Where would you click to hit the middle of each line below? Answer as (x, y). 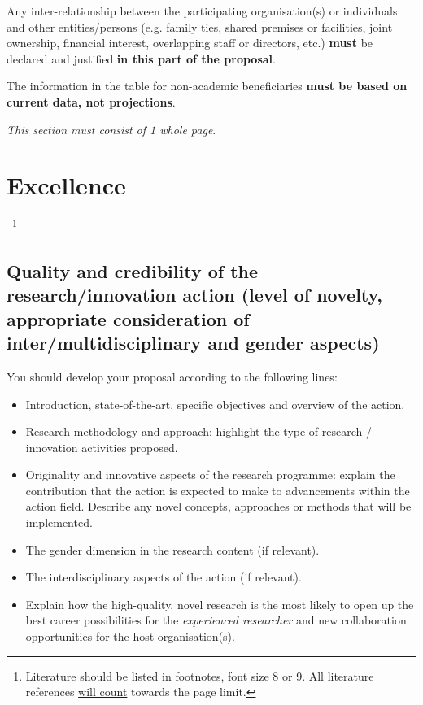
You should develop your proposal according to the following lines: (172, 376)
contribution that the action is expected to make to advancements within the (218, 490)
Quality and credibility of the (133, 270)
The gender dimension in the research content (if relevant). (172, 549)
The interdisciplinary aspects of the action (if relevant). (164, 577)
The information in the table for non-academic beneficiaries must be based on (207, 86)
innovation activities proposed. (102, 447)
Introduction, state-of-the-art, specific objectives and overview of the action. (215, 404)
